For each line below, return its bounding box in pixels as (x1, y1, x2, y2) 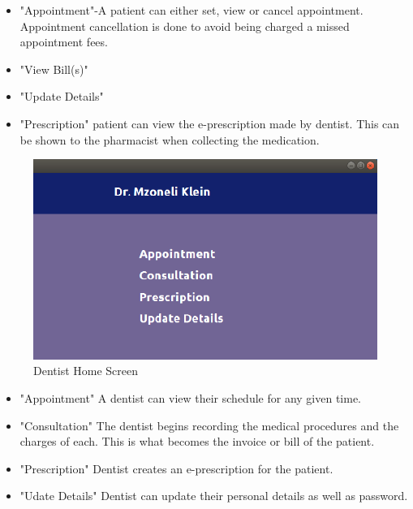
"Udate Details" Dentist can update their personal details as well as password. (19, 487, 408, 504)
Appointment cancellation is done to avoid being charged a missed (19, 17, 350, 34)
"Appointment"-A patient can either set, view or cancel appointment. (19, 2, 364, 18)
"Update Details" (19, 88, 104, 105)
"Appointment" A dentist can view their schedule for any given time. (19, 390, 361, 406)
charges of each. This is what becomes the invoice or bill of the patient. (19, 433, 375, 450)
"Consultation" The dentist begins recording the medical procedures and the (19, 416, 399, 434)
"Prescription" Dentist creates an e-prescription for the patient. (19, 459, 333, 477)
